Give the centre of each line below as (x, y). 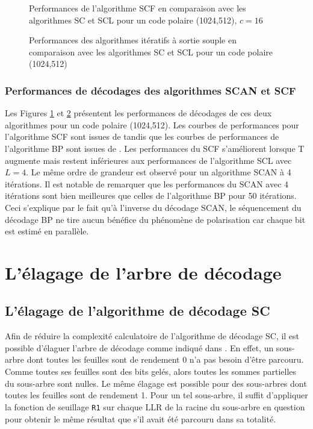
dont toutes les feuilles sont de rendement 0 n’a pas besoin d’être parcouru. (165, 359)
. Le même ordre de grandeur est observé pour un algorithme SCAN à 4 (159, 172)
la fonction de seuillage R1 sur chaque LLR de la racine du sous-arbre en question (155, 406)
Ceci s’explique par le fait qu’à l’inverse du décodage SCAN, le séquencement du (153, 207)
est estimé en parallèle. (47, 231)
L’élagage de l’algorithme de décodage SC (138, 311)
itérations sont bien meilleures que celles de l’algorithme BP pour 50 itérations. (151, 196)
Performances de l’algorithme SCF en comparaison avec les (138, 8)
